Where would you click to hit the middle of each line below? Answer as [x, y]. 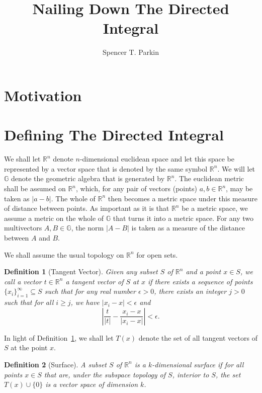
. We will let [236, 168]
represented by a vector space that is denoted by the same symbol [106, 168]
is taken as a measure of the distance [188, 228]
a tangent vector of [95, 281]
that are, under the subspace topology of [105, 374]
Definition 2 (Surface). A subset [56, 364]
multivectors [23, 228]
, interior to [191, 374]
